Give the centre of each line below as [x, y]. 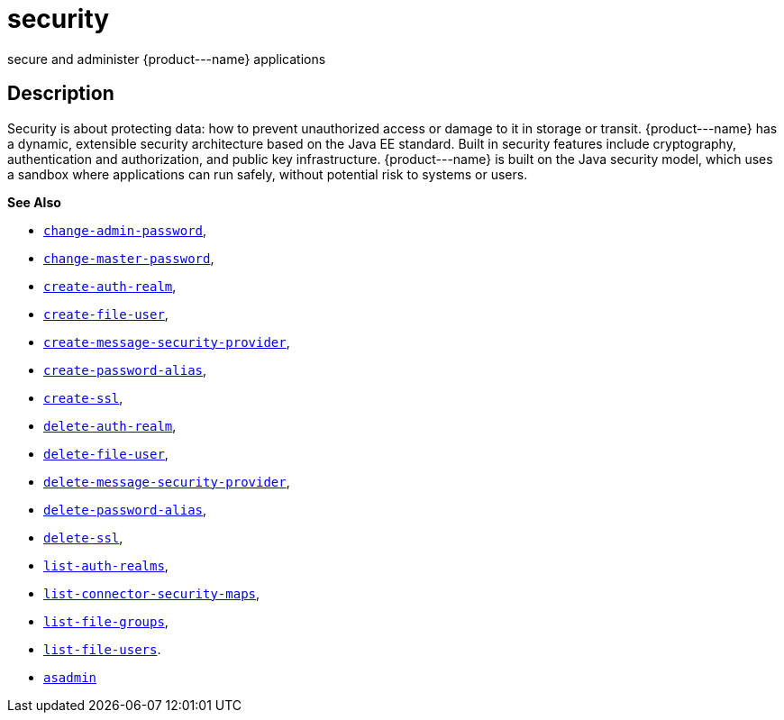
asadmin [70, 677]
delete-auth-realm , [110, 425]
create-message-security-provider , [167, 342]
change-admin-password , [125, 230]
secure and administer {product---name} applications [167, 59]
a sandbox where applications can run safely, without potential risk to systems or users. [268, 174]
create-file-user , [106, 314]
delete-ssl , [83, 537]
